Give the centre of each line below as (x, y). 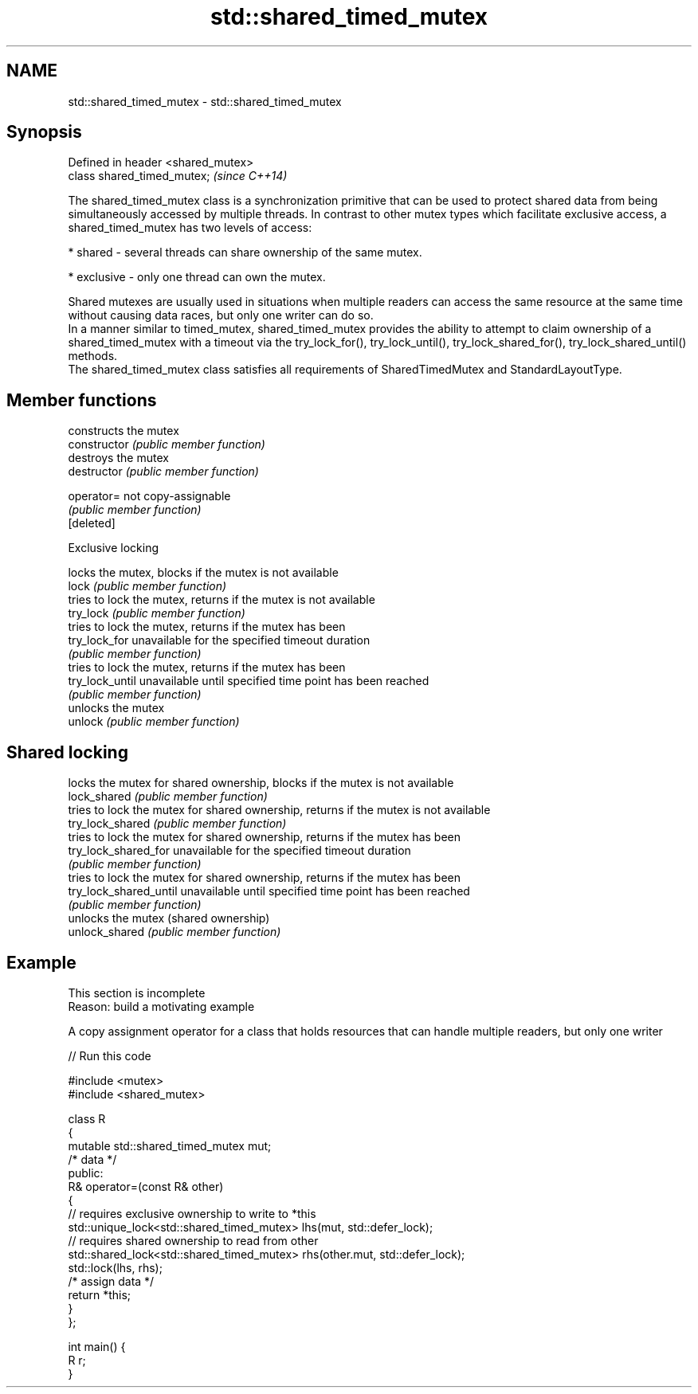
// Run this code (110, 1055)
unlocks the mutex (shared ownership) (169, 918)
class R (87, 1118)
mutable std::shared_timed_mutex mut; (170, 1145)
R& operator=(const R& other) (146, 1186)
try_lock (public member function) (157, 613)
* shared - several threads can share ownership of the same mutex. (245, 253)
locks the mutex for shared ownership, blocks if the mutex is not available (261, 783)
